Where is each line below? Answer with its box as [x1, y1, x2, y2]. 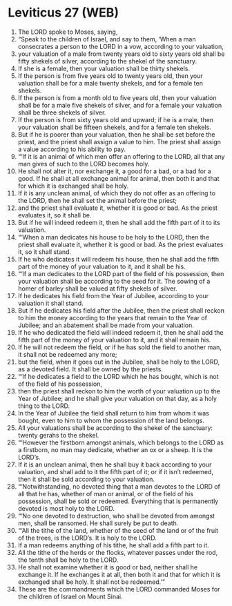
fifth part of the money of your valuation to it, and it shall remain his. [17, 335, 211, 344]
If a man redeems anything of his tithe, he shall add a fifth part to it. [17, 540, 209, 549]
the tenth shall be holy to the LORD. [17, 556, 119, 564]
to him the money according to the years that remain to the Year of [17, 313, 208, 322]
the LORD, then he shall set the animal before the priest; [17, 196, 177, 204]
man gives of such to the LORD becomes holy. [17, 159, 150, 168]
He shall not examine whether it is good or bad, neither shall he [17, 563, 198, 571]
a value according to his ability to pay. [17, 145, 126, 153]
